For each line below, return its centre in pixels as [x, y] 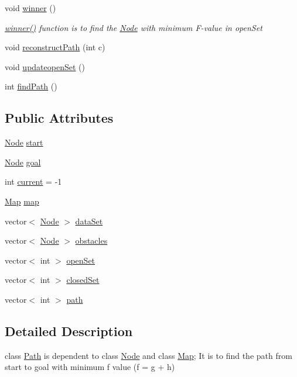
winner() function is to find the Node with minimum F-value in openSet [134, 27]
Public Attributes [59, 118]
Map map [22, 201]
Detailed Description [69, 331]
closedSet [83, 280]
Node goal [23, 162]
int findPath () [31, 86]
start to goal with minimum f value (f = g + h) [90, 367]
